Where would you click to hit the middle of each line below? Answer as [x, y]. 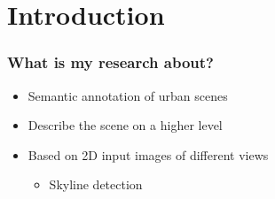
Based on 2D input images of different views [148, 154]
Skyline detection [96, 184]
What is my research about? [110, 62]
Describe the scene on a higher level [125, 125]
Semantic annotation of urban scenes [128, 95]
